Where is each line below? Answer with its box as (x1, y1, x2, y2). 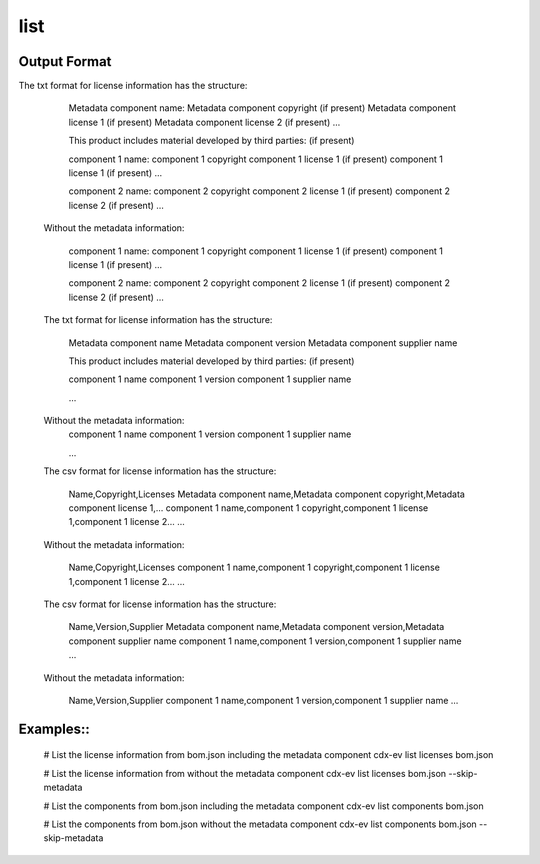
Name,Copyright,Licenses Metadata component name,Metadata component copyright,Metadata (68, 488, 465, 500)
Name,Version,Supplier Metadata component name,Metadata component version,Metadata (68, 621, 445, 633)
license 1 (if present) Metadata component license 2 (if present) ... (68, 116, 341, 128)
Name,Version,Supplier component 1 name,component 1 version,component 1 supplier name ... (68, 694, 459, 706)
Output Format (18, 53, 112, 70)
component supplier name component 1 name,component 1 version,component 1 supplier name (68, 635, 462, 647)
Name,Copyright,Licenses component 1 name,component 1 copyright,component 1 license (68, 561, 440, 574)
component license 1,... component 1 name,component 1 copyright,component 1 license (68, 502, 429, 514)
